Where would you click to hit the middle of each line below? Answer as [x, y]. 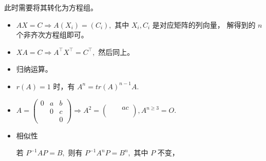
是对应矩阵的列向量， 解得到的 [204, 24]
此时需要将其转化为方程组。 [51, 7]
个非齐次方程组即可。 [52, 35]
